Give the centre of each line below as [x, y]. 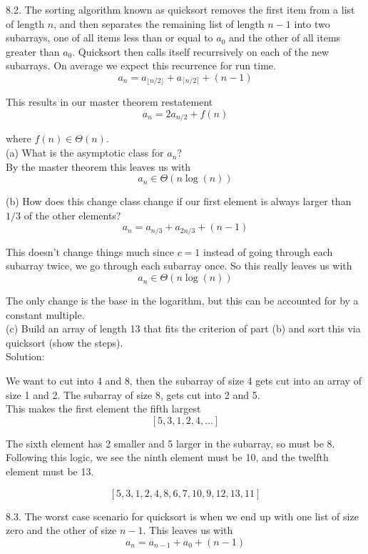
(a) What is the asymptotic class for [85, 153]
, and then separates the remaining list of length [159, 23]
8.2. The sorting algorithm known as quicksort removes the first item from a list [180, 9]
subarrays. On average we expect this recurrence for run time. [141, 65]
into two [312, 23]
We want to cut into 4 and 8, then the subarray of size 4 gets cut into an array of [184, 381]
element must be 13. [50, 471]
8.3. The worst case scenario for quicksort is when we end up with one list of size [182, 516]
